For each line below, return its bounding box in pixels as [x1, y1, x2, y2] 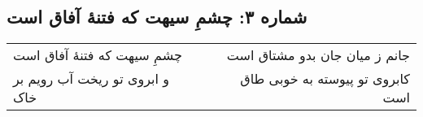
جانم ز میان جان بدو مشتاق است [226, 45, 410, 65]
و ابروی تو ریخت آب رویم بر [13, 69, 169, 89]
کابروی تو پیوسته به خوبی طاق [240, 69, 410, 89]
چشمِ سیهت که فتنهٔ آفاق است [13, 45, 182, 65]
